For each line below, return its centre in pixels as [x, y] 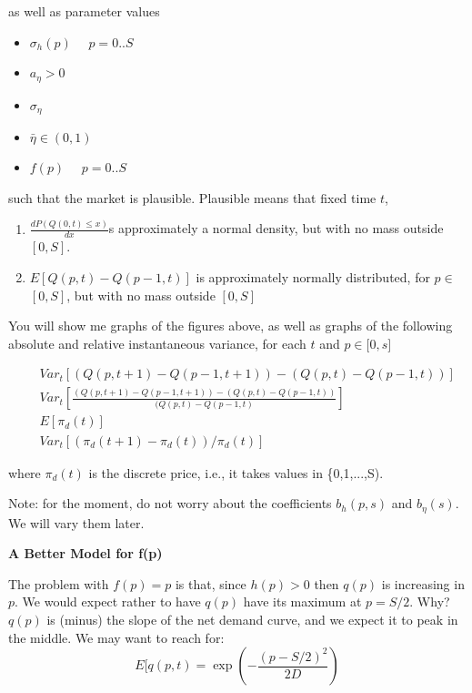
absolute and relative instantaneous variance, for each [157, 343]
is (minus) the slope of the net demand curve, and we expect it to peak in [252, 619]
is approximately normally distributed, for [313, 277]
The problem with [59, 583]
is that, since [211, 583]
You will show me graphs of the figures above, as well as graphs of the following [231, 326]
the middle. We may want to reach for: [116, 637]
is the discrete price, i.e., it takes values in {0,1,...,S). [236, 472]
